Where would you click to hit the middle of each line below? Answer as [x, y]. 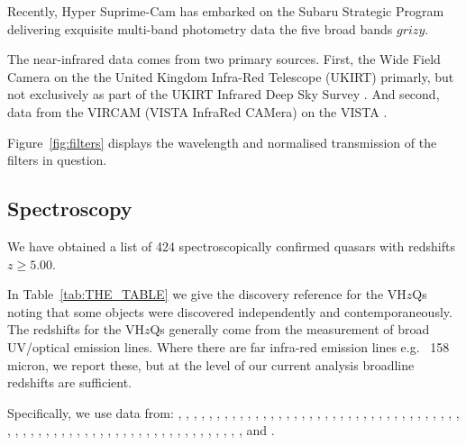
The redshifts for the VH [76, 329]
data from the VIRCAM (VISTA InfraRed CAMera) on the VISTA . [197, 111]
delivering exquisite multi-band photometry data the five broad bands [200, 28]
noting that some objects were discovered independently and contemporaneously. [230, 311]
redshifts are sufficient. [69, 382]
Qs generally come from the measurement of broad [290, 329]
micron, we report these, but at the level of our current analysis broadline [211, 364]
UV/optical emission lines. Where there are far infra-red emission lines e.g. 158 [228, 346]
